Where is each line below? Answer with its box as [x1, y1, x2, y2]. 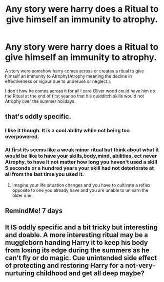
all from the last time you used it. [5, 171, 84, 178]
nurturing [5, 269, 35, 278]
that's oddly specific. [5, 113, 72, 121]
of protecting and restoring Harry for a [5, 261, 124, 270]
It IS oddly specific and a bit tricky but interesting [5, 223, 158, 232]
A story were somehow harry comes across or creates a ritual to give [5, 68, 144, 74]
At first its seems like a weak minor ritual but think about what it [5, 146, 159, 153]
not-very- [125, 261, 156, 270]
